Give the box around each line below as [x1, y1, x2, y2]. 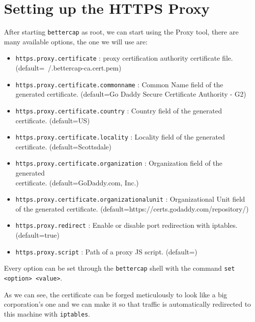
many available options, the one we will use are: [4, 36, 148, 46]
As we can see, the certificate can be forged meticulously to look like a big [4, 289, 227, 299]
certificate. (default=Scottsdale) [15, 141, 112, 151]
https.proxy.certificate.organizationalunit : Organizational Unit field [15, 194, 245, 204]
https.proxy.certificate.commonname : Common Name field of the [15, 79, 224, 89]
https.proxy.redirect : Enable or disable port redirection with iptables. [15, 220, 238, 230]
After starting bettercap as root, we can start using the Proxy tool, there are [4, 27, 239, 37]
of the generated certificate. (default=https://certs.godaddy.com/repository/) [15, 203, 249, 214]
